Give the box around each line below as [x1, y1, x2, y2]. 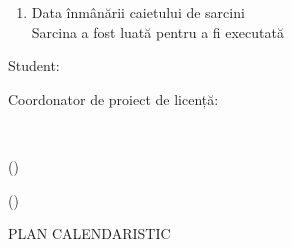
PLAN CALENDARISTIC [8, 223, 171, 244]
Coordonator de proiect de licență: [8, 88, 219, 109]
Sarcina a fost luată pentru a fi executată [31, 21, 284, 42]
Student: [8, 55, 60, 76]
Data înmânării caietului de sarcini [31, 2, 245, 22]
